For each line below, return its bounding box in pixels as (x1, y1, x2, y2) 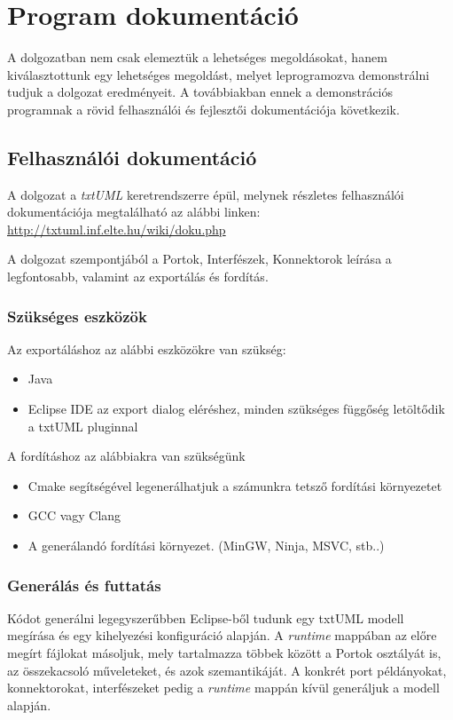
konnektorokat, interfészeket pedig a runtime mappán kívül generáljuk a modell (7, 678, 440, 697)
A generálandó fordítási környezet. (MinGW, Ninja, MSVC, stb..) (27, 536, 385, 555)
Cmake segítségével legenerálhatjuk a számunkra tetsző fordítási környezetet (27, 476, 442, 495)
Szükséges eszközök (7, 305, 147, 327)
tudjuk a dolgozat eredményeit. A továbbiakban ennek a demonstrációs (7, 83, 394, 101)
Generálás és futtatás (7, 574, 161, 596)
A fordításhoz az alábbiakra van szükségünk (7, 447, 246, 465)
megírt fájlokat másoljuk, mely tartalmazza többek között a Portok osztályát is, (7, 644, 441, 662)
